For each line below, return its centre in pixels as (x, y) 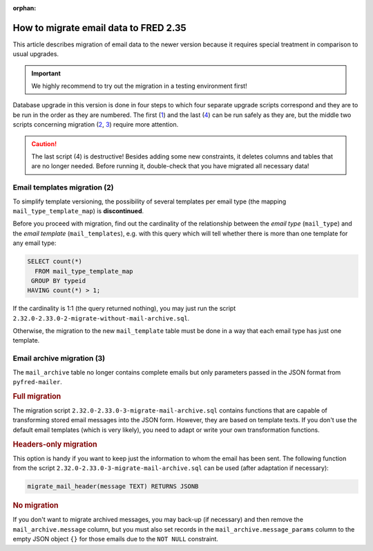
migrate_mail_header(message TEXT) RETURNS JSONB (113, 487)
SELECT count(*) (55, 262)
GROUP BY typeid (59, 281)
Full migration (37, 396)
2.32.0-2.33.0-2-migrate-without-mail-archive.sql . (101, 318)
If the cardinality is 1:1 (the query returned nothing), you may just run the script (124, 309)
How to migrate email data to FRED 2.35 (99, 28)
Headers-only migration (55, 444)
